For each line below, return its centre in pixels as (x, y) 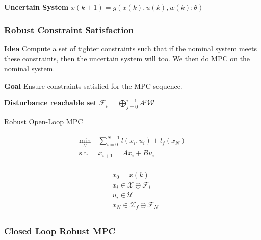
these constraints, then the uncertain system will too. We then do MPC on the (127, 58)
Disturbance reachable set (51, 103)
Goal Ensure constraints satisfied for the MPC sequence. (93, 85)
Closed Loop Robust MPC (60, 231)
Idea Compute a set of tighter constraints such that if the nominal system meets (130, 48)
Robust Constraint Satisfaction (69, 29)
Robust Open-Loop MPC (44, 121)
